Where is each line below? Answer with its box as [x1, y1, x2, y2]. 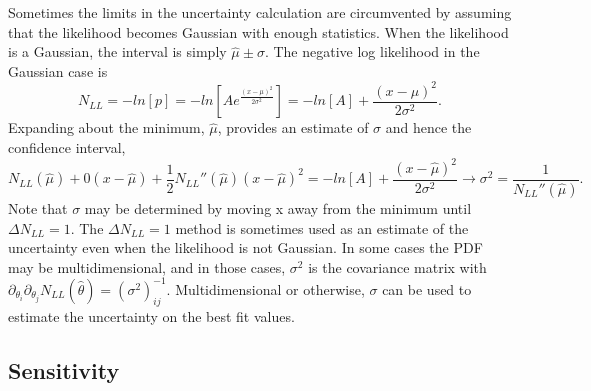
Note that [8, 197, 68, 218]
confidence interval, [8, 136, 126, 157]
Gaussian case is [8, 60, 108, 81]
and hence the [385, 117, 472, 138]
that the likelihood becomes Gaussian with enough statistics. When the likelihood [8, 21, 509, 42]
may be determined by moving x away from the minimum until [84, 197, 472, 218]
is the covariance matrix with [308, 256, 487, 277]
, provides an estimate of [217, 117, 369, 138]
